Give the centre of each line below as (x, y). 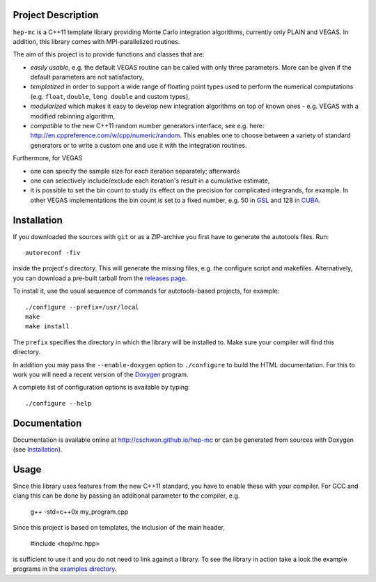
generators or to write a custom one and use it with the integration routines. (139, 145)
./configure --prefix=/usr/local (82, 307)
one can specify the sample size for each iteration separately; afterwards (135, 171)
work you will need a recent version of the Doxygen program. (101, 374)
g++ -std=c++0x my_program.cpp (79, 512)
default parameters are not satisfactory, (87, 77)
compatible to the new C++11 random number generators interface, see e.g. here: (147, 126)
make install (47, 327)
